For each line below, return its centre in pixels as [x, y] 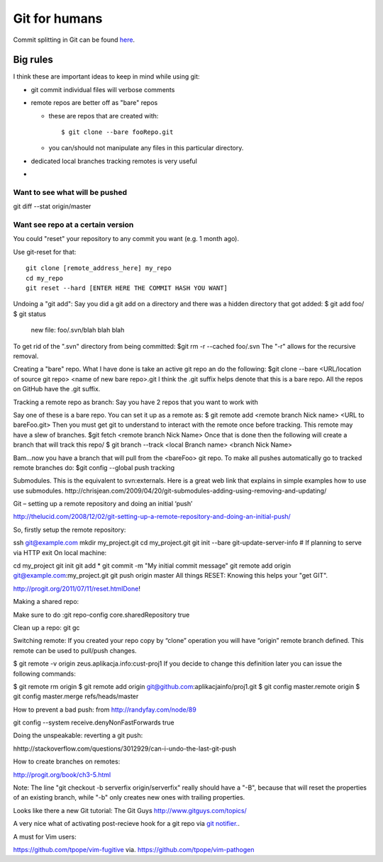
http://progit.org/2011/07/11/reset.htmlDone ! [77, 588]
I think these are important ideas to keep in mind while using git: [106, 77]
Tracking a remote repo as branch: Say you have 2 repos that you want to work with [135, 402]
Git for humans [58, 18]
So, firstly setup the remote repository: [70, 530]
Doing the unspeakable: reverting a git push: [78, 735]
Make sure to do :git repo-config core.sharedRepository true [101, 615]
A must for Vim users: [45, 836]
